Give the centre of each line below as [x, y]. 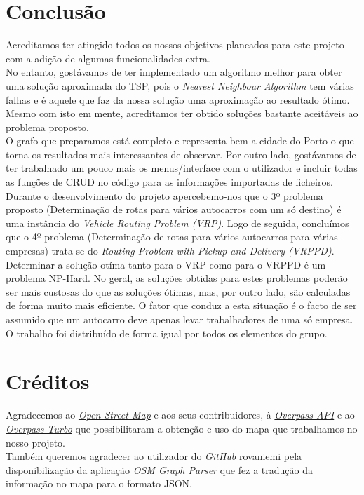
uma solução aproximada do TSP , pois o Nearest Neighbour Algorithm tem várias [180, 85]
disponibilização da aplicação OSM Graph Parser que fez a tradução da [159, 469]
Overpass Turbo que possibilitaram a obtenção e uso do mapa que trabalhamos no [182, 428]
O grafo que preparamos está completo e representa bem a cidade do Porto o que [180, 141]
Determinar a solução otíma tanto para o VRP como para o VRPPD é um [166, 264]
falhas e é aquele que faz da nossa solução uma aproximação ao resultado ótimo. [178, 99]
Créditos [48, 381]
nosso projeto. [35, 442]
